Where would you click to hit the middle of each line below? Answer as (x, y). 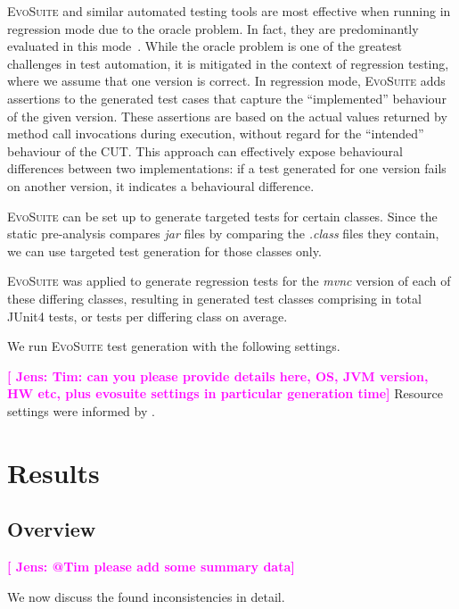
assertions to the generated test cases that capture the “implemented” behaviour (227, 98)
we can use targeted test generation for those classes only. (164, 250)
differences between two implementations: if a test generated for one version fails (227, 168)
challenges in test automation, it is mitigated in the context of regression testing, (228, 63)
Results (53, 472)
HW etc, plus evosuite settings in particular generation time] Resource (225, 393)
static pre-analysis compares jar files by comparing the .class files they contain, (223, 234)
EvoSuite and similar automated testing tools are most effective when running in (229, 11)
